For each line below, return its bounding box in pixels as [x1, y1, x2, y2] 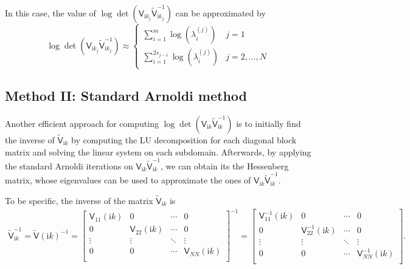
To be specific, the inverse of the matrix [5, 194, 153, 206]
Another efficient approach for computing [5, 117, 159, 129]
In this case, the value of [5, 7, 96, 19]
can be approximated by [175, 7, 266, 19]
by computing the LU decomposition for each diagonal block [71, 133, 297, 146]
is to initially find [236, 117, 301, 129]
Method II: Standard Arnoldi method [5, 86, 247, 104]
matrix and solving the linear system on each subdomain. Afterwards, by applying [5, 145, 311, 158]
